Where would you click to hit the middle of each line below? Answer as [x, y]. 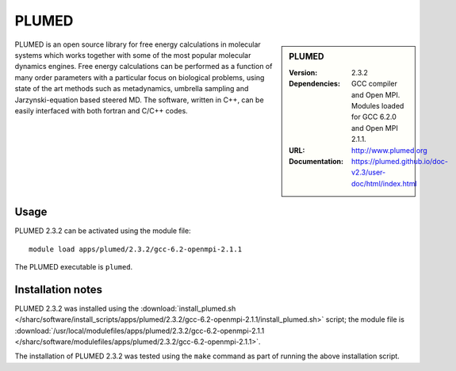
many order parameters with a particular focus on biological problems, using [140, 77]
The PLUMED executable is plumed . [74, 266]
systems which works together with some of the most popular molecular [133, 55]
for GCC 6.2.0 [374, 117]
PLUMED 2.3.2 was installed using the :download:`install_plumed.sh [125, 308]
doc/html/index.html [384, 183]
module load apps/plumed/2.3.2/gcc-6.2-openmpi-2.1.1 [135, 249]
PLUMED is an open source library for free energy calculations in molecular [138, 44]
